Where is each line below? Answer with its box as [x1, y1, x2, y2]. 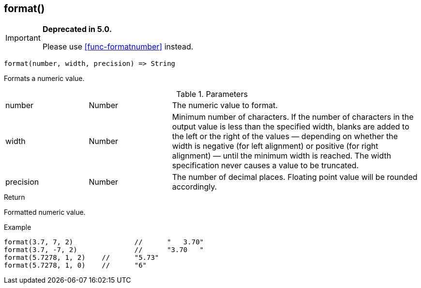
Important [5, 33, 41, 43]
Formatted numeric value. [4, 208, 86, 217]
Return [4, 193, 25, 202]
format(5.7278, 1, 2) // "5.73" [4, 254, 159, 262]
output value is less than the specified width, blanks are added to [172, 122, 409, 132]
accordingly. [172, 182, 217, 192]
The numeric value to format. [172, 100, 278, 111]
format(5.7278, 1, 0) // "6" [4, 261, 147, 270]
